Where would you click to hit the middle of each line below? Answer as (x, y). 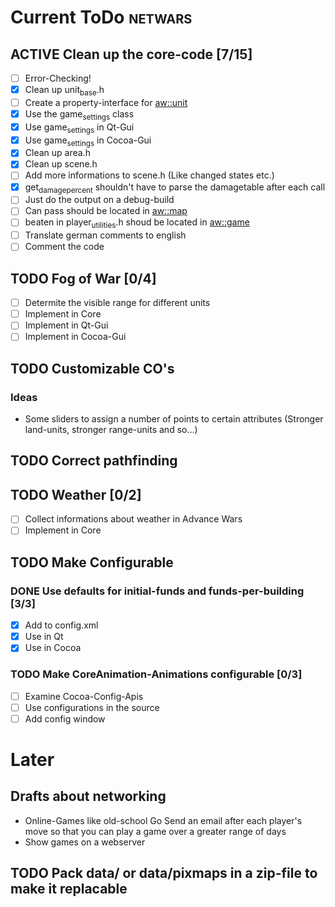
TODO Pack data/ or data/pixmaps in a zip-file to (164, 873)
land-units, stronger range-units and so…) (111, 430)
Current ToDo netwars (101, 17)
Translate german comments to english (105, 235)
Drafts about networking (88, 796)
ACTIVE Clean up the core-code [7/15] (131, 54)
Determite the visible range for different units (117, 303)
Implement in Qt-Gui (66, 325)
